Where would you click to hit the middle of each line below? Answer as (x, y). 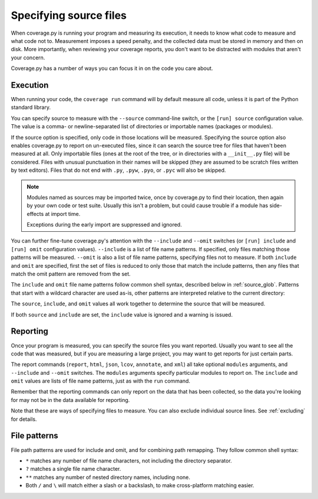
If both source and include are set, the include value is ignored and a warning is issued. (122, 314)
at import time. (63, 214)
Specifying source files (69, 15)
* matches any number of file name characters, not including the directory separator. (129, 460)
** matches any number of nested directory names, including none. (108, 477)
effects (35, 214)
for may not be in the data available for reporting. (70, 400)
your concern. (28, 57)
